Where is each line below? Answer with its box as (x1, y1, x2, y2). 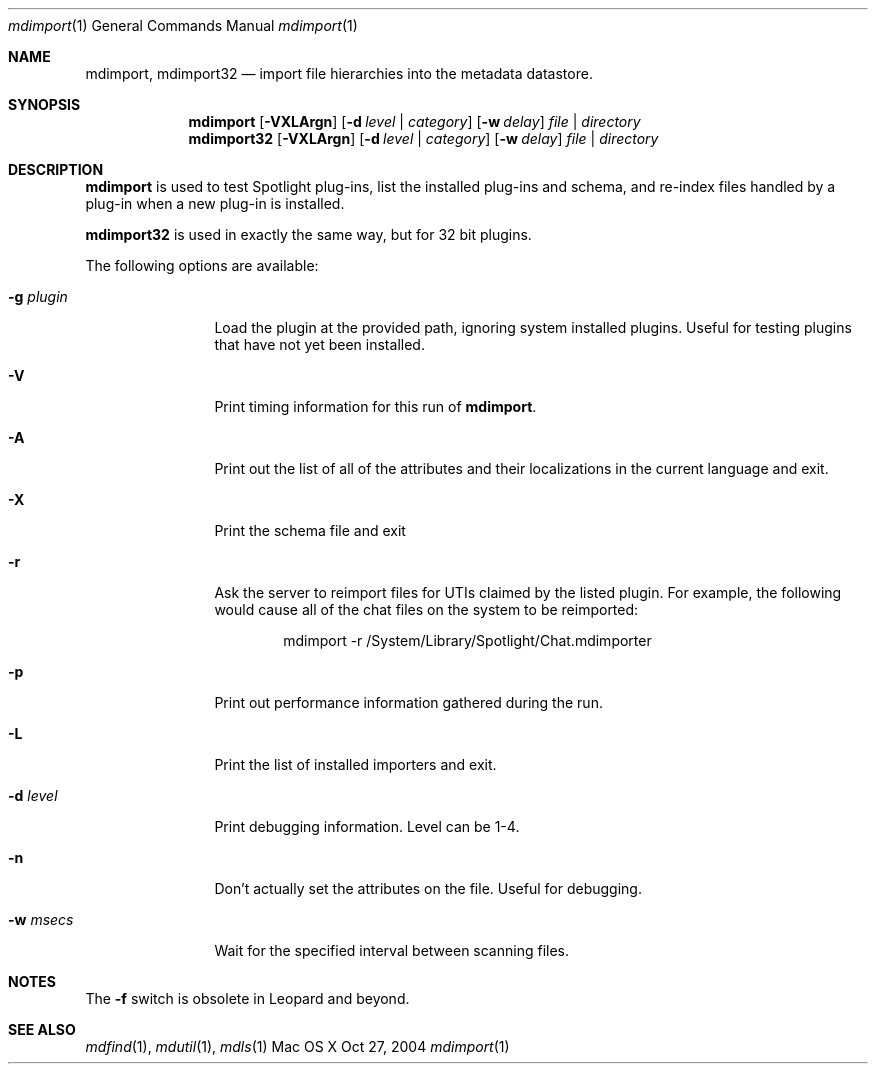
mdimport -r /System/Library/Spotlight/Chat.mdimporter (283, 632, 652, 649)
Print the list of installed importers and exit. (214, 756, 497, 773)
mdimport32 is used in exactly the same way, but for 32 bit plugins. (85, 226, 532, 243)
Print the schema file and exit (214, 522, 406, 539)
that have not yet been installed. (214, 336, 425, 353)
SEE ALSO (8, 1021, 76, 1038)
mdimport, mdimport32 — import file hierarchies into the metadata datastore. (85, 65, 593, 82)
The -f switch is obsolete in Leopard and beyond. (85, 990, 410, 1007)
